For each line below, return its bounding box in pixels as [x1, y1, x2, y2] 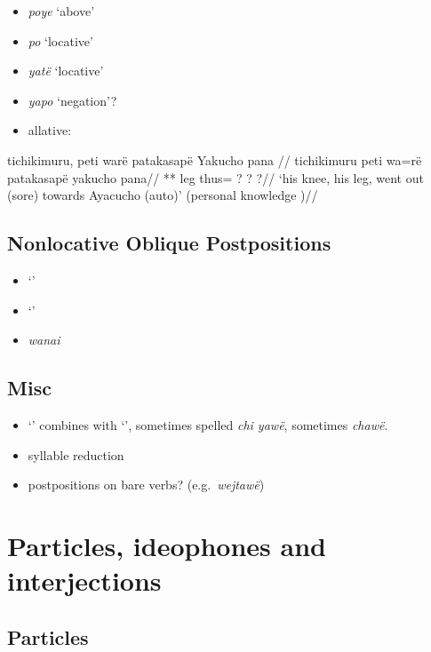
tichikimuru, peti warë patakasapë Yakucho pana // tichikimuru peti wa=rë [7, 150, 422, 169]
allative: [28, 121, 72, 139]
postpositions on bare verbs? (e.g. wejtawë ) [28, 475, 265, 494]
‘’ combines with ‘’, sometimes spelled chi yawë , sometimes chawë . [28, 415, 388, 433]
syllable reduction [28, 445, 124, 464]
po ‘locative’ [28, 31, 93, 50]
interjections [7, 562, 162, 599]
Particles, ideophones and [7, 527, 326, 563]
